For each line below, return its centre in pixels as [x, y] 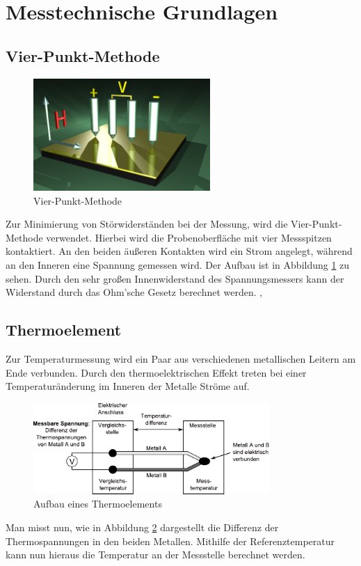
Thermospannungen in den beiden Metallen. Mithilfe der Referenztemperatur [170, 541]
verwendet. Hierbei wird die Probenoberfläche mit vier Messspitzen [189, 237]
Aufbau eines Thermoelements [98, 504]
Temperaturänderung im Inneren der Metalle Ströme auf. [128, 386]
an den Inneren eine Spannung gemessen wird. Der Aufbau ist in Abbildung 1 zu [178, 265]
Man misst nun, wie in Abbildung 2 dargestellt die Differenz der [142, 527]
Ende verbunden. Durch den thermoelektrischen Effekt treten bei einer [156, 372]
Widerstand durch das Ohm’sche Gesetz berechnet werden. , [134, 292]
